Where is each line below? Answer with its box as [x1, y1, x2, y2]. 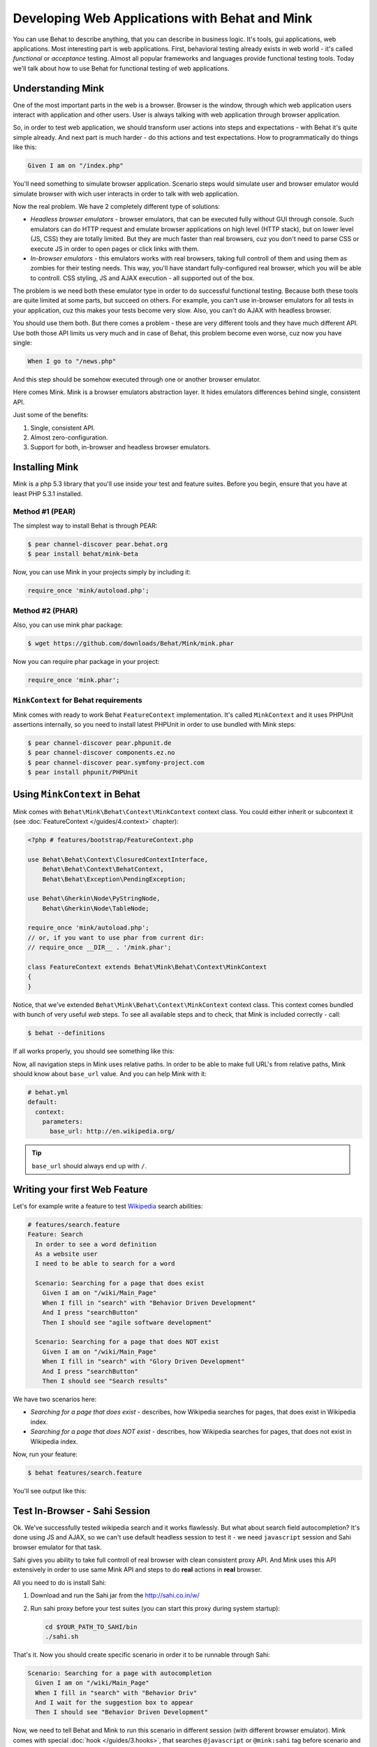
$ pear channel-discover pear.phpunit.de [27, 739, 172, 747]
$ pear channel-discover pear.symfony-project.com [27, 758, 205, 767]
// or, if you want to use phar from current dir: [27, 934, 205, 941]
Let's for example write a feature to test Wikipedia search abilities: [13, 1202, 203, 1210]
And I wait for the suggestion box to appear [35, 1699, 193, 1706]
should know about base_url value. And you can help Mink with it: [13, 1069, 207, 1078]
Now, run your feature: [13, 1450, 78, 1458]
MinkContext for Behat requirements [13, 695, 142, 705]
